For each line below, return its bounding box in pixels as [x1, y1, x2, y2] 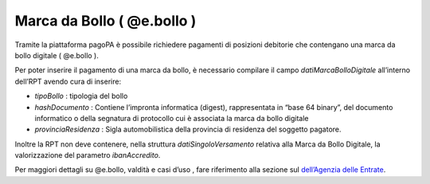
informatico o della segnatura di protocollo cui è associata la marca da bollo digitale [34, 113, 310, 123]
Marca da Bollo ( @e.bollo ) [14, 12, 197, 29]
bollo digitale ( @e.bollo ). [14, 50, 99, 60]
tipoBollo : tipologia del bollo [34, 92, 128, 101]
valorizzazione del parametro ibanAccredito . [14, 151, 161, 160]
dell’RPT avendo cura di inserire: [14, 76, 122, 86]
